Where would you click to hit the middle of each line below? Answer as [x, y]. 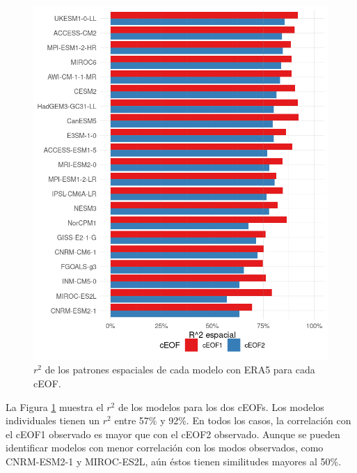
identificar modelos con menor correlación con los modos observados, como [165, 448]
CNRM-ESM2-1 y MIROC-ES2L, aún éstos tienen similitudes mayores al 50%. [174, 461]
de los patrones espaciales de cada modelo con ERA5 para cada [180, 370]
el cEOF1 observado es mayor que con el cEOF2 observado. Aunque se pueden [173, 434]
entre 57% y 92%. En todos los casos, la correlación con [233, 420]
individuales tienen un [53, 420]
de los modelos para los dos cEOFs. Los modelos [221, 406]
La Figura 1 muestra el [55, 406]
